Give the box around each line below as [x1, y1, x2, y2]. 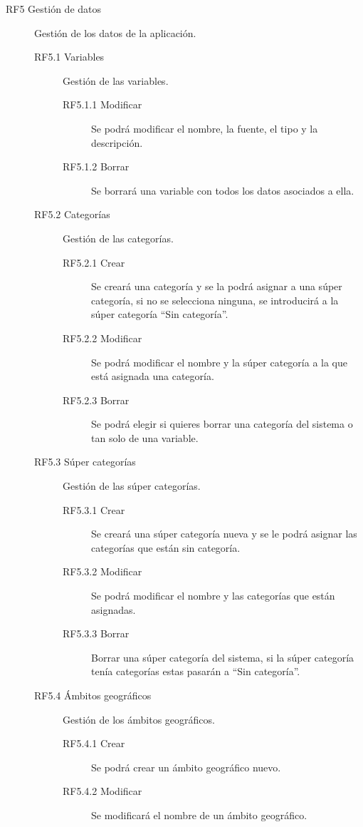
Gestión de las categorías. [63, 230, 174, 245]
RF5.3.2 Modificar [63, 564, 142, 579]
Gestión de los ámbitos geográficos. [63, 712, 215, 726]
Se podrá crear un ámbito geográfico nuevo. [91, 759, 281, 774]
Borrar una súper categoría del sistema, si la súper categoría [91, 649, 354, 664]
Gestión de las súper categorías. [63, 478, 201, 493]
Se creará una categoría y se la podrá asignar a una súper [91, 279, 342, 294]
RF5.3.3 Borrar [63, 626, 130, 641]
